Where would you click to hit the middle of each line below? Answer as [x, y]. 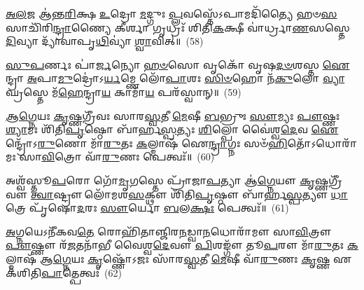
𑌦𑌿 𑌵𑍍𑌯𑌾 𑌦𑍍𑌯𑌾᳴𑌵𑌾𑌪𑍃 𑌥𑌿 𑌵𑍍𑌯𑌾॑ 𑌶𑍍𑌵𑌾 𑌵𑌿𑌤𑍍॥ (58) [105, 41]
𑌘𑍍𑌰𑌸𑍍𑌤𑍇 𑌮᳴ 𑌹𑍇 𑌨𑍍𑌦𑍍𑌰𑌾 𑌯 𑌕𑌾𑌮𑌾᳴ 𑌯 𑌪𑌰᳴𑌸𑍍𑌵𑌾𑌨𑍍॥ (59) [124, 91]
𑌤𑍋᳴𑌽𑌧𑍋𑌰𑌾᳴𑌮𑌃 [322, 143]
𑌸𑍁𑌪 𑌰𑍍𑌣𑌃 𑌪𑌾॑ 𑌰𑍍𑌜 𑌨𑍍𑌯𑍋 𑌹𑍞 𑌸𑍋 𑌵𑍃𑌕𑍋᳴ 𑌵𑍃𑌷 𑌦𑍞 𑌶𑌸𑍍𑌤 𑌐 [178, 64]
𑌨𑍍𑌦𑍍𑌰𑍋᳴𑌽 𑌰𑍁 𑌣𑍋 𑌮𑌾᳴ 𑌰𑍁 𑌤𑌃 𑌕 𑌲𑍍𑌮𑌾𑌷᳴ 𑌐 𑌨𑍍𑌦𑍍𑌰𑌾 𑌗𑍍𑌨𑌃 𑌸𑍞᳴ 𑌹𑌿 [147, 143]
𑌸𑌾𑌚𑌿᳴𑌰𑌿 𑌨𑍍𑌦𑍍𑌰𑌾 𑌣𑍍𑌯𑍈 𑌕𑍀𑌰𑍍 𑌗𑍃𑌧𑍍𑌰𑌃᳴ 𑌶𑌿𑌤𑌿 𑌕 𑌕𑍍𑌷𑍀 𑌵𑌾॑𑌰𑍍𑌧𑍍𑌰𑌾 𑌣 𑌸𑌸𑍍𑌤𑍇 [178, 27]
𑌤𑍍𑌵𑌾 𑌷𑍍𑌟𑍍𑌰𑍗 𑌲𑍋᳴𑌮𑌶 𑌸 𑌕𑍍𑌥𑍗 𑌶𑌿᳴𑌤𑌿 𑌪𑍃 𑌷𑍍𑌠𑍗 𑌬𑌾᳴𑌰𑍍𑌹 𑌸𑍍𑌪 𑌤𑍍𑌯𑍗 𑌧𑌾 [189, 194]
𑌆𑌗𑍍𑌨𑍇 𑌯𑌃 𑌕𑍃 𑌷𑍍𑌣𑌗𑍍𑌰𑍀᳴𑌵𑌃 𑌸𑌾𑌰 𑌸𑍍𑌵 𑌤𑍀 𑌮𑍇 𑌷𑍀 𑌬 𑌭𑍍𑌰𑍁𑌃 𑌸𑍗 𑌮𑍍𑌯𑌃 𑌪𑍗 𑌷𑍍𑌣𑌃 [173, 115]
